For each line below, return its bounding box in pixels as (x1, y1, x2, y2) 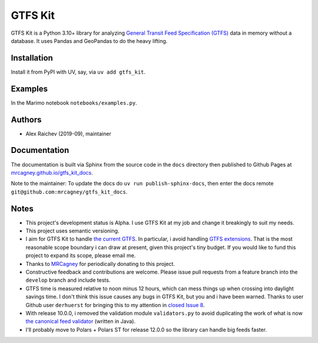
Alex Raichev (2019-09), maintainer (25, 130, 111, 137)
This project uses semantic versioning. (25, 227, 120, 235)
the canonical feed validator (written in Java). (25, 318, 135, 325)
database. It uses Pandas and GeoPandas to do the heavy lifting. (11, 37, 168, 44)
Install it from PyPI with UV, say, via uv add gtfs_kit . (11, 68, 146, 75)
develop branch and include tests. (25, 277, 111, 284)
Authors (11, 115, 42, 125)
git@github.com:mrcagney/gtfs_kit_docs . (11, 188, 128, 195)
